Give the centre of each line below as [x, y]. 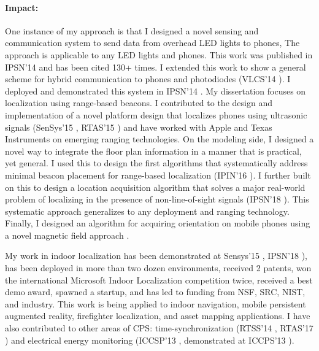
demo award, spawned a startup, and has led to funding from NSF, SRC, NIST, [155, 292]
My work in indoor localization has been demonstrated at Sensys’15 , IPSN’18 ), [156, 256]
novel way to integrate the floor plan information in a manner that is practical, [153, 151]
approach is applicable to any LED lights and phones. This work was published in [159, 54]
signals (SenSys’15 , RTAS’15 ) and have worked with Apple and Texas [139, 127]
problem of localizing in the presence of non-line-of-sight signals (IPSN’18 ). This [157, 199]
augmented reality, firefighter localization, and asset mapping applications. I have [158, 316]
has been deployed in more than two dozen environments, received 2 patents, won [158, 268]
